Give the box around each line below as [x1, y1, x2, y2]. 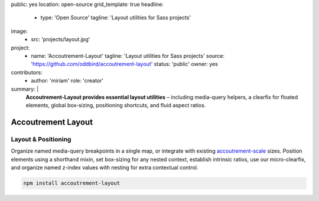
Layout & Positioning [11, 136, 71, 144]
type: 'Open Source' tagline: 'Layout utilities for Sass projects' [40, 14, 191, 21]
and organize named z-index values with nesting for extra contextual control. [11, 164, 198, 171]
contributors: [11, 68, 43, 76]
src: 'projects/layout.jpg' [31, 36, 90, 43]
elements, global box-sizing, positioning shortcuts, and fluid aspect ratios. [25, 102, 206, 109]
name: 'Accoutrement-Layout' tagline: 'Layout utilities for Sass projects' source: [31, 52, 224, 59]
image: [11, 27, 28, 35]
